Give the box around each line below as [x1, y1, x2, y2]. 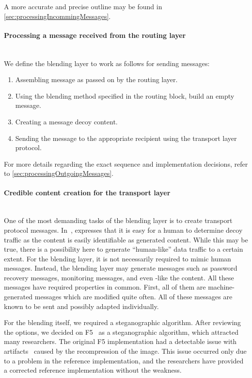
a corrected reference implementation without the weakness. [4, 365, 182, 375]
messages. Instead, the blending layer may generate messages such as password [4, 263, 237, 273]
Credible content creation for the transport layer [4, 187, 171, 197]
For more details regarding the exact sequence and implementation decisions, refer [4, 158, 248, 169]
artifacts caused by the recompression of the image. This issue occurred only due [4, 346, 247, 356]
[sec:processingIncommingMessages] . [4, 11, 111, 21]
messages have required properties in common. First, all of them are [4, 282, 206, 292]
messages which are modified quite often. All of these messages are [34, 292, 233, 302]
